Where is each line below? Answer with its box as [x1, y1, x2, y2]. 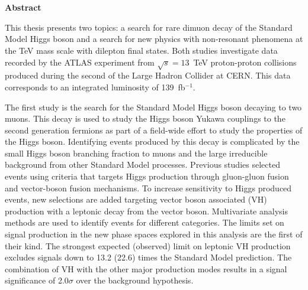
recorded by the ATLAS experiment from [5, 56, 155, 68]
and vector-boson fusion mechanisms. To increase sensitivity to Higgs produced [5, 181, 292, 194]
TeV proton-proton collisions [193, 56, 297, 68]
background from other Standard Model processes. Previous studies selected [5, 158, 280, 171]
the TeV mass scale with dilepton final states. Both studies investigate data [5, 44, 278, 56]
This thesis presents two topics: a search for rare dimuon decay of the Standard [5, 21, 293, 33]
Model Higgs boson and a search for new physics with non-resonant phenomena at [5, 32, 303, 45]
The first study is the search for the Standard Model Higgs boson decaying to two [5, 100, 302, 113]
